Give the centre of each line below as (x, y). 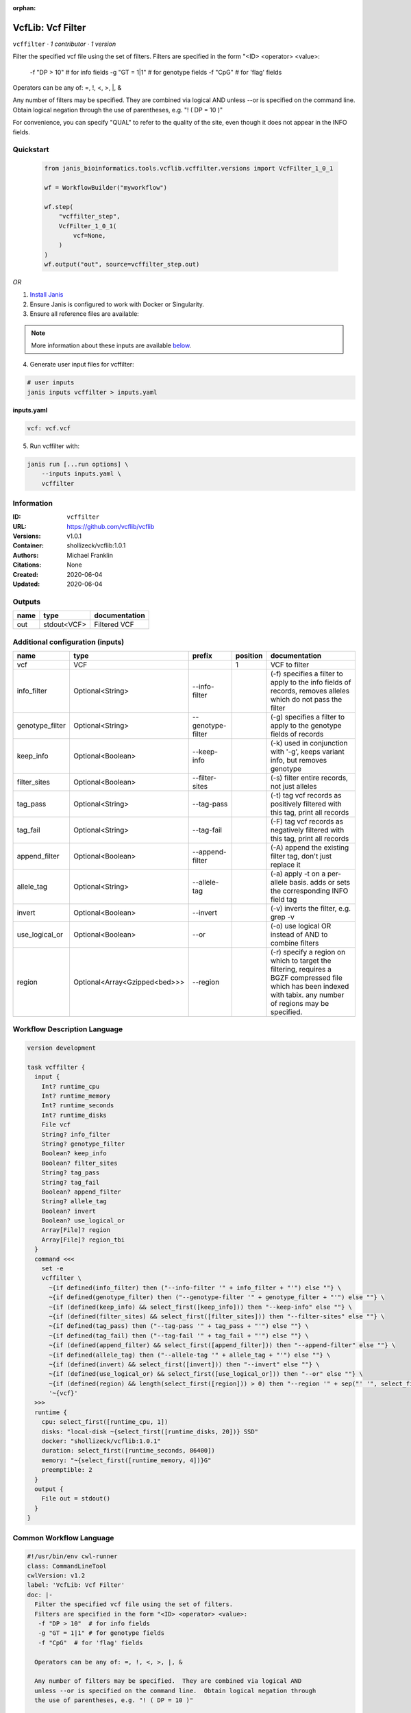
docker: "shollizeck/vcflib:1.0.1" (101, 1441)
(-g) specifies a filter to (308, 717)
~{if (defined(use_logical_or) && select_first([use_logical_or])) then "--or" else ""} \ (206, 1374)
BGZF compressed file (306, 978)
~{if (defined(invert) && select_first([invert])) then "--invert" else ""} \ (184, 1364)
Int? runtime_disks (74, 1115)
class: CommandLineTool (67, 1566)
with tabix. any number (307, 995)
